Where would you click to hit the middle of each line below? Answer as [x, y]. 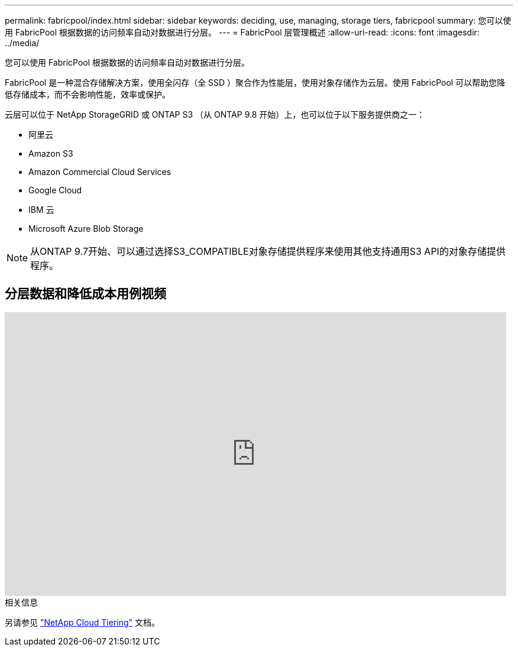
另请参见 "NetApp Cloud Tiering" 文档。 [82, 622]
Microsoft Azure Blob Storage [86, 229]
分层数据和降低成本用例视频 [85, 294]
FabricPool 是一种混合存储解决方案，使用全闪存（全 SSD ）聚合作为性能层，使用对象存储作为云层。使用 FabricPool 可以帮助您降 [255, 82]
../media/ [22, 43]
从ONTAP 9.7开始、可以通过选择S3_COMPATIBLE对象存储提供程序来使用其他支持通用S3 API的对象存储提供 [268, 251]
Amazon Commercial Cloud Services [100, 172]
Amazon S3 [51, 153]
